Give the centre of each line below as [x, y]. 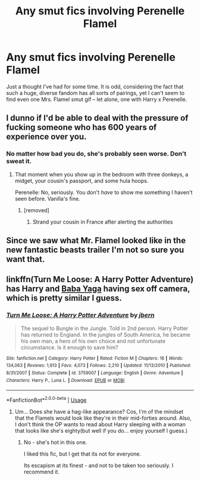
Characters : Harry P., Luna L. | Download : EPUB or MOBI [65, 380]
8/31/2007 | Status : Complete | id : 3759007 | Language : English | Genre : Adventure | [95, 373]
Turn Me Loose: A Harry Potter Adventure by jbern [80, 315]
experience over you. [46, 137]
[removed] [36, 210]
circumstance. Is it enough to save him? [69, 347]
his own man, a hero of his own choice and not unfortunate [93, 341]
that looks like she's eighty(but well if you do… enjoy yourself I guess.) [101, 430]
